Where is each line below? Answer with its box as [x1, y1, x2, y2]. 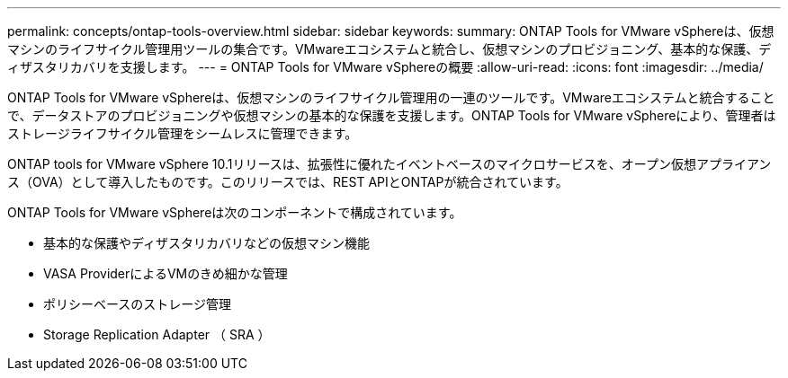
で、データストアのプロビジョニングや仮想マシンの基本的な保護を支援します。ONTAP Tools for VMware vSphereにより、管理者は [7, 108, 776, 123]
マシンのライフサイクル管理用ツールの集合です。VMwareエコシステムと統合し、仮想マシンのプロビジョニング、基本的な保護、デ [7, 41, 772, 57]
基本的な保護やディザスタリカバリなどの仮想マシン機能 [43, 235, 370, 251]
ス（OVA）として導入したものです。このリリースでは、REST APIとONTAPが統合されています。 [7, 174, 569, 189]
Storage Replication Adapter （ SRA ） [43, 327, 271, 342]
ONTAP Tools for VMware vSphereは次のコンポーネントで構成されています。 [7, 205, 462, 220]
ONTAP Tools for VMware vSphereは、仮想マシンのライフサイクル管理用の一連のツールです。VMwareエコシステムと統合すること [7, 90, 775, 105]
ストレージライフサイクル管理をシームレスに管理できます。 [7, 126, 358, 141]
